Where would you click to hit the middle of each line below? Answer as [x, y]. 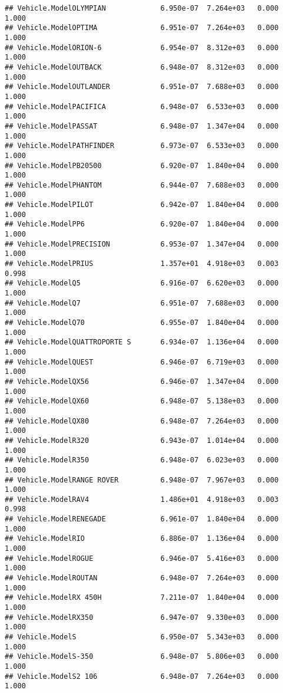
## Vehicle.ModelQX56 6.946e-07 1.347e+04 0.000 [142, 381]
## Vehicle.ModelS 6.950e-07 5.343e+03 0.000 [142, 637]
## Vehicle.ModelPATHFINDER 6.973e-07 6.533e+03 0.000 [142, 146]
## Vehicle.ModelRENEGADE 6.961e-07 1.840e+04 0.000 [142, 519]
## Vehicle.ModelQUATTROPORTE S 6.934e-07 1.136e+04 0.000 [142, 342]
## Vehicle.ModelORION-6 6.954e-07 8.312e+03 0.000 [142, 47]
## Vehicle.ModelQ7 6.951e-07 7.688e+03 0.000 [142, 303]
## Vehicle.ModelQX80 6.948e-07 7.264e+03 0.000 [142, 421]
